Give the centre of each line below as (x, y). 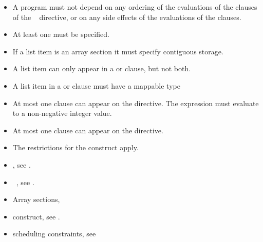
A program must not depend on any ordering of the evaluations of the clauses (135, 7)
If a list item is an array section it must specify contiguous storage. (118, 51)
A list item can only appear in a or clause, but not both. (102, 68)
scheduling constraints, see (54, 234)
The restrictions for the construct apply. (76, 147)
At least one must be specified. (61, 34)
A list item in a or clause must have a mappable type (96, 85)
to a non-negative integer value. (62, 113)
